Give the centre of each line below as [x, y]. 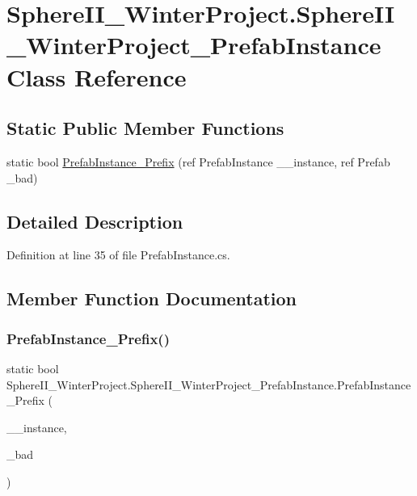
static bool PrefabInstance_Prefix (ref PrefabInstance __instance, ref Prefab [198, 161]
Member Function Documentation [152, 298]
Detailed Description [95, 221]
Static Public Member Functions [145, 128]
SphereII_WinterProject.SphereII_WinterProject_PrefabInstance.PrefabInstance [209, 384]
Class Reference [97, 76]
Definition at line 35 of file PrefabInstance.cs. [118, 255]
